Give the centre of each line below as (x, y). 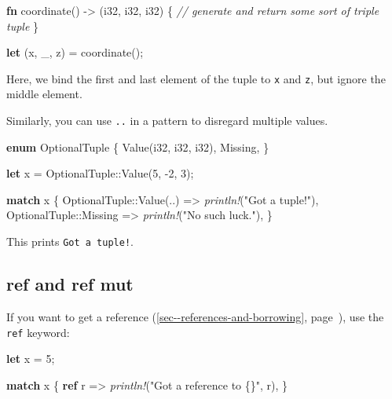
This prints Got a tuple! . (70, 242)
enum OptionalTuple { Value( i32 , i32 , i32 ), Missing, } (138, 146)
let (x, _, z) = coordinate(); (75, 52)
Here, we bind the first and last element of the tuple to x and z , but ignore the (196, 78)
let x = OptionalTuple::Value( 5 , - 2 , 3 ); (100, 173)
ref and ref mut (70, 284)
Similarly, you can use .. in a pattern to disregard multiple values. (167, 121)
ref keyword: (38, 332)
